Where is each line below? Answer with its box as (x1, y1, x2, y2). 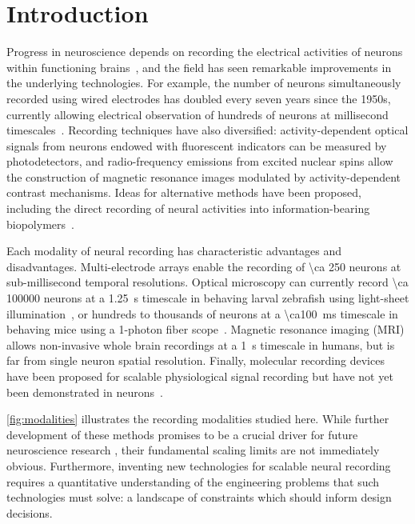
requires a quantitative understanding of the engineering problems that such (6, 473, 380, 490)
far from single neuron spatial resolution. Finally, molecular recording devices (6, 352, 385, 369)
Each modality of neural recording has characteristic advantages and (6, 242, 342, 259)
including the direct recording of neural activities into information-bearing (6, 200, 370, 217)
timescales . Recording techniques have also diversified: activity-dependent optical (6, 122, 409, 138)
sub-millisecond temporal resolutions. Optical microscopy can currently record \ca (6, 274, 409, 290)
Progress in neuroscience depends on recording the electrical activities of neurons (6, 43, 403, 60)
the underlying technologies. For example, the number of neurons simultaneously (6, 74, 401, 91)
